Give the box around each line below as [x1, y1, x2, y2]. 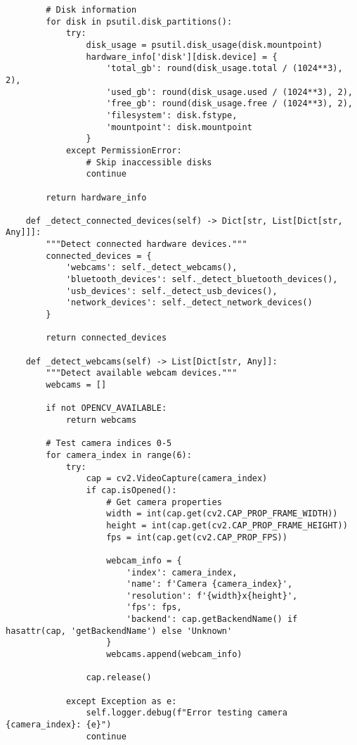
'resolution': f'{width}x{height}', [126, 590, 298, 601]
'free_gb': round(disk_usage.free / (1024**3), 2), [106, 98, 353, 109]
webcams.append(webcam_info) [106, 649, 242, 660]
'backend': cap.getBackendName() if [126, 614, 298, 625]
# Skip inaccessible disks [86, 157, 212, 167]
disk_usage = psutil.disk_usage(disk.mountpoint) [86, 39, 323, 50]
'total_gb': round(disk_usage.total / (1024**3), [106, 63, 343, 74]
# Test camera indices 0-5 [46, 438, 172, 449]
